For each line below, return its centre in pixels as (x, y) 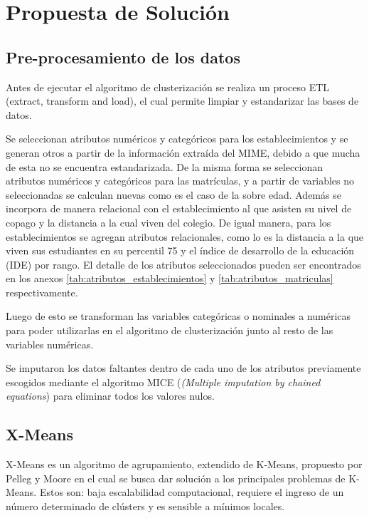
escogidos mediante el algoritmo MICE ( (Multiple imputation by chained (163, 382)
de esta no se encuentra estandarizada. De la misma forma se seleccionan (164, 166)
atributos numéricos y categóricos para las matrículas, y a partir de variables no (180, 181)
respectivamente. (42, 292)
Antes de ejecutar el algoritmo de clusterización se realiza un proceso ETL (168, 87)
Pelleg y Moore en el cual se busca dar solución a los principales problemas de (176, 478)
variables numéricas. (50, 344)
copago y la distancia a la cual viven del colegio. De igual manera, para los (169, 222)
